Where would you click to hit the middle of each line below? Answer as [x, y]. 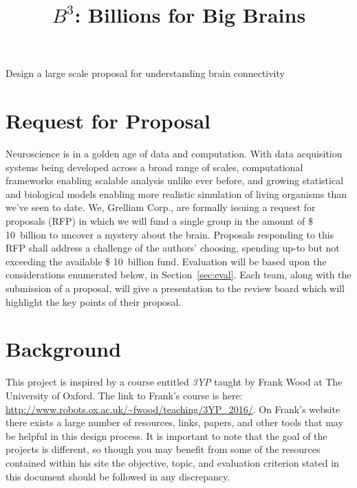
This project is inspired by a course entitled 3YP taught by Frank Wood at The [174, 382]
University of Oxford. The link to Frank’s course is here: [124, 395]
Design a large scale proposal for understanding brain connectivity [145, 73]
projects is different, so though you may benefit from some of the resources [163, 449]
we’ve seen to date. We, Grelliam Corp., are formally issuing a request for [161, 207]
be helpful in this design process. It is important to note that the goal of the [166, 435]
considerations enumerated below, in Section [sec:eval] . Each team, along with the [178, 275]
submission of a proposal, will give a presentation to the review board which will [175, 288]
